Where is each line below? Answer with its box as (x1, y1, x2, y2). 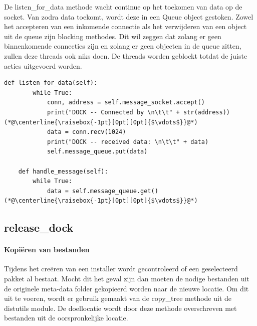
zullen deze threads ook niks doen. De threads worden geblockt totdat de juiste (4, 50, 247, 61)
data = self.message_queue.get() (47, 187, 158, 195)
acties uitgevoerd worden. (4, 60, 82, 71)
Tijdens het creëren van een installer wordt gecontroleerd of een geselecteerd (4, 263, 238, 274)
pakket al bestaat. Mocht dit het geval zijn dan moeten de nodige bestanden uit (4, 273, 249, 284)
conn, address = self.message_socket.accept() (47, 99, 205, 106)
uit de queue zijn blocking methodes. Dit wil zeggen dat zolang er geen (4, 31, 221, 41)
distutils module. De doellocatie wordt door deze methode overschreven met (4, 302, 237, 313)
